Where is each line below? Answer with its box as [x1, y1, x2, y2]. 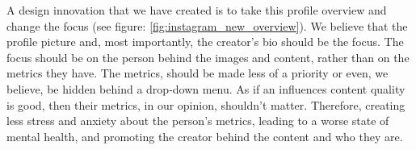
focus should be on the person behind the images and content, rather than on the [6, 48, 410, 65]
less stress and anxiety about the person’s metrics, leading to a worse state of [6, 112, 389, 129]
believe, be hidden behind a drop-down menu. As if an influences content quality [6, 80, 405, 97]
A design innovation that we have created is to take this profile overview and [6, 2, 387, 18]
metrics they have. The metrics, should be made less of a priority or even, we [6, 65, 389, 81]
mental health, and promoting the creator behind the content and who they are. [6, 127, 403, 144]
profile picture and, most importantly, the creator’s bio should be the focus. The [6, 33, 404, 50]
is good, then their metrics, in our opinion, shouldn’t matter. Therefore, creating [6, 96, 405, 113]
